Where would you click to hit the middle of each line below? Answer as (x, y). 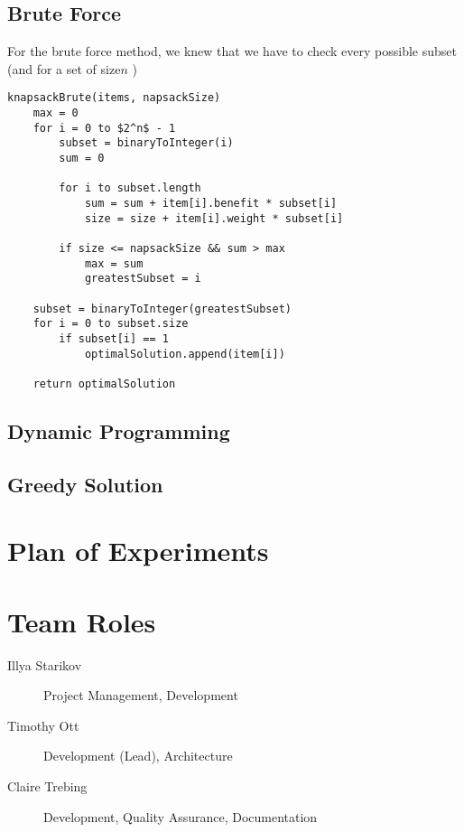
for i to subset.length (130, 188)
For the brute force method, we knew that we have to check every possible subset (232, 51)
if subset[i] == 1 (114, 338)
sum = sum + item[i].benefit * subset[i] (211, 203)
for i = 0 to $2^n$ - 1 (104, 128)
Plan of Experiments (138, 551)
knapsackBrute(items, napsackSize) (114, 98)
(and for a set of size (64, 68)
